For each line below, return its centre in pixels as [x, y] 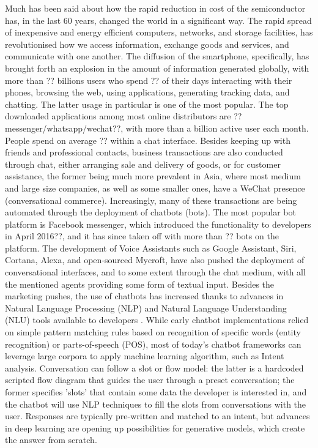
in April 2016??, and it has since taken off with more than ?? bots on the [142, 236]
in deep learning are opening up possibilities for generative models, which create [155, 427]
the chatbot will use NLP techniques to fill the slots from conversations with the [156, 404]
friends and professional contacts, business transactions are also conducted [144, 152]
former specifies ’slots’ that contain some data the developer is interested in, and [156, 392]
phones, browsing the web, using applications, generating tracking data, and [147, 92]
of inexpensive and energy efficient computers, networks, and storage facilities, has [159, 32]
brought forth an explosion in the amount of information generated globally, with [157, 68]
